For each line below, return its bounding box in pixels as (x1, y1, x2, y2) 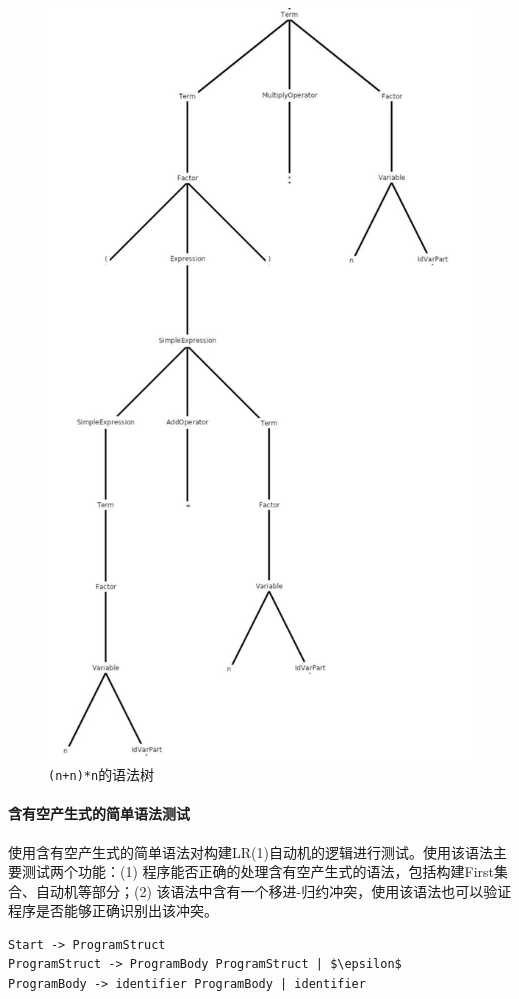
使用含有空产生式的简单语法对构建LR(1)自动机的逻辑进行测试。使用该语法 (8, 841, 493, 862)
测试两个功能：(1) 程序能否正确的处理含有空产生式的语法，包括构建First (21, 861, 495, 882)
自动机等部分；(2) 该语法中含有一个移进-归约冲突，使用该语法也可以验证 (35, 880, 512, 901)
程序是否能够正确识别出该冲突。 (8, 900, 218, 921)
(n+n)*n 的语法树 (48, 764, 155, 785)
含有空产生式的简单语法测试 (8, 803, 190, 824)
